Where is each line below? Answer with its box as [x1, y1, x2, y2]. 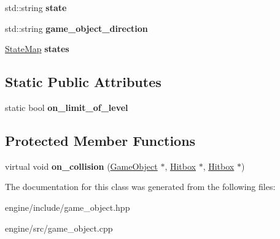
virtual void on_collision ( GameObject [5, 159, 158, 172]
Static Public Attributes [5, 72, 161, 91]
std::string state [5, 1, 67, 13]
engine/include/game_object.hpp [5, 200, 130, 213]
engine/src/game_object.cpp [5, 221, 113, 234]
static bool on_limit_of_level [5, 101, 128, 113]
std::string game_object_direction [5, 21, 148, 34]
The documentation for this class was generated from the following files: [5, 180, 276, 193]
